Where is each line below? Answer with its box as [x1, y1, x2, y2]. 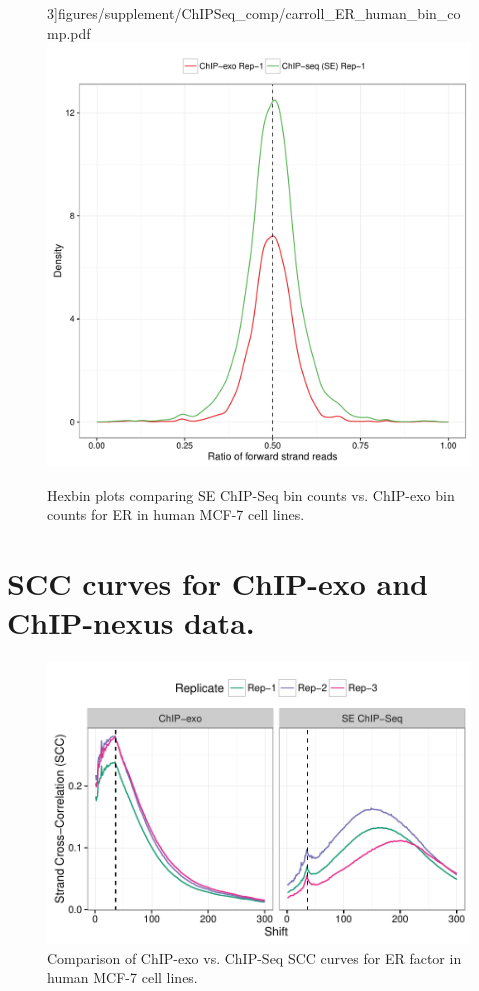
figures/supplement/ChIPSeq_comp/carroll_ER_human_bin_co [57, 3, 461, 23]
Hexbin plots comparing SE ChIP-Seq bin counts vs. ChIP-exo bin [47, 484, 455, 505]
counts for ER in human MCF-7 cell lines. [47, 504, 305, 525]
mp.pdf [47, 22, 91, 43]
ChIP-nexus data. [7, 602, 255, 643]
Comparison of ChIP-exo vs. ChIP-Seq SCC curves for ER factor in [47, 947, 462, 968]
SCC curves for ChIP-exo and [7, 563, 428, 604]
